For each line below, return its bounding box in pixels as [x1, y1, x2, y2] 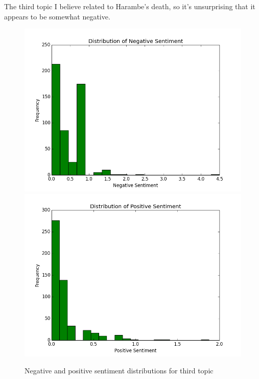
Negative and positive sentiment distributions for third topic [25, 365, 214, 376]
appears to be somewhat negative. [4, 11, 110, 21]
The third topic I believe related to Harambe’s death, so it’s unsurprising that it [4, 1, 255, 11]
